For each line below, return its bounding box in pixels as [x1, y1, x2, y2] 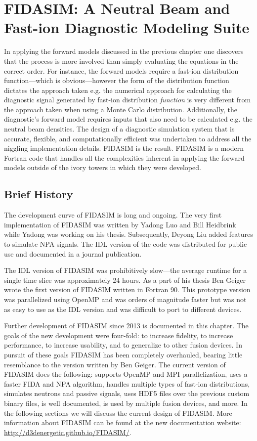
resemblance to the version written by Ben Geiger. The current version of [4, 359, 226, 369]
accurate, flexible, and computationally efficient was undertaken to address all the [4, 133, 252, 143]
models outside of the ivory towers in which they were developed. [4, 162, 201, 173]
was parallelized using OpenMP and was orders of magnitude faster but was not [4, 294, 247, 304]
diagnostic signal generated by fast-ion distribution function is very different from [4, 94, 251, 105]
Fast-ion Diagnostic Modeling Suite [4, 17, 250, 38]
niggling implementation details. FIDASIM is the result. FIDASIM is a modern [4, 143, 244, 153]
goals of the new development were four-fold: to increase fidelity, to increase [4, 330, 233, 340]
